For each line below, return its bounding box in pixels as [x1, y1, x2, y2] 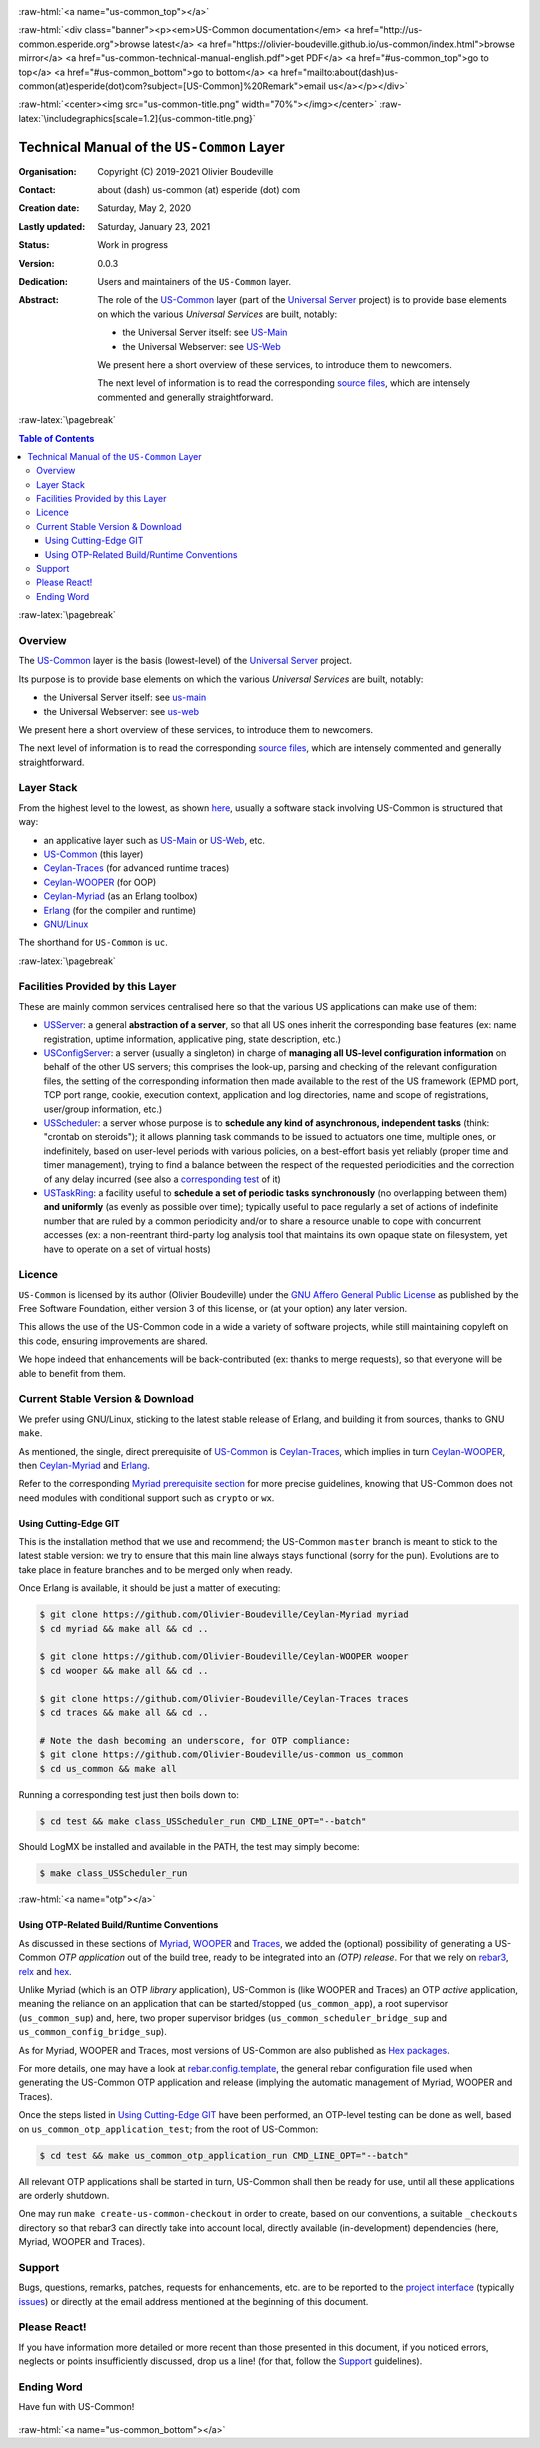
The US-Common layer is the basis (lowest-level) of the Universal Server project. [18, 655, 352, 667]
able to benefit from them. [18, 1367, 127, 1379]
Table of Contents [18, 432, 95, 444]
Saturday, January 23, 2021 [97, 220, 211, 232]
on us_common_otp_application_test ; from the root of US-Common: [18, 2123, 319, 2135]
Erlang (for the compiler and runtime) [43, 904, 197, 916]
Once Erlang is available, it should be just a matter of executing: [18, 1582, 281, 1594]
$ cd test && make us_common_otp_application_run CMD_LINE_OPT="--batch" [39, 2150, 409, 2161]
